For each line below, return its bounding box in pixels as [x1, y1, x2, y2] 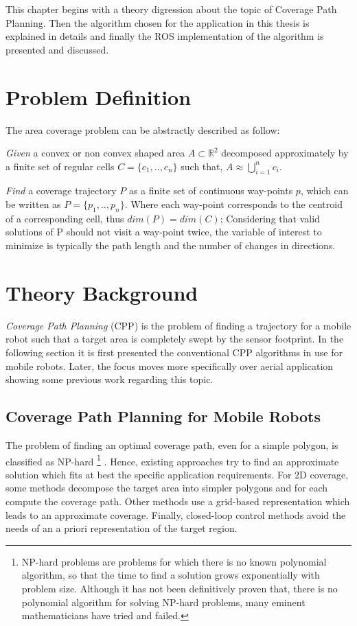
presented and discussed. [5, 42, 109, 56]
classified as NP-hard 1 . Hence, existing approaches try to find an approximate [5, 452, 339, 468]
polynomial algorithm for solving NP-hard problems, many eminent [21, 594, 306, 609]
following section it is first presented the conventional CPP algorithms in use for [5, 345, 343, 359]
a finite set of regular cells [5, 159, 115, 173]
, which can [300, 183, 349, 198]
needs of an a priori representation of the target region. [5, 521, 238, 535]
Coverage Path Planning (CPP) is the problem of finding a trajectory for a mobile [5, 318, 352, 332]
